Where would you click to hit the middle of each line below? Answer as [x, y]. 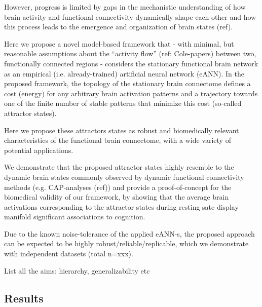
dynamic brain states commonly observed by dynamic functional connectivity [124, 177]
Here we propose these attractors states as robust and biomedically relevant [122, 130]
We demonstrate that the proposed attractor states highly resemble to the [119, 167]
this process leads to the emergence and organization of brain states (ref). [118, 27]
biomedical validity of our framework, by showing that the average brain [117, 197]
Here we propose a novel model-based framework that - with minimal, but [119, 43]
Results [24, 298]
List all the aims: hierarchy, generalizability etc [77, 270]
